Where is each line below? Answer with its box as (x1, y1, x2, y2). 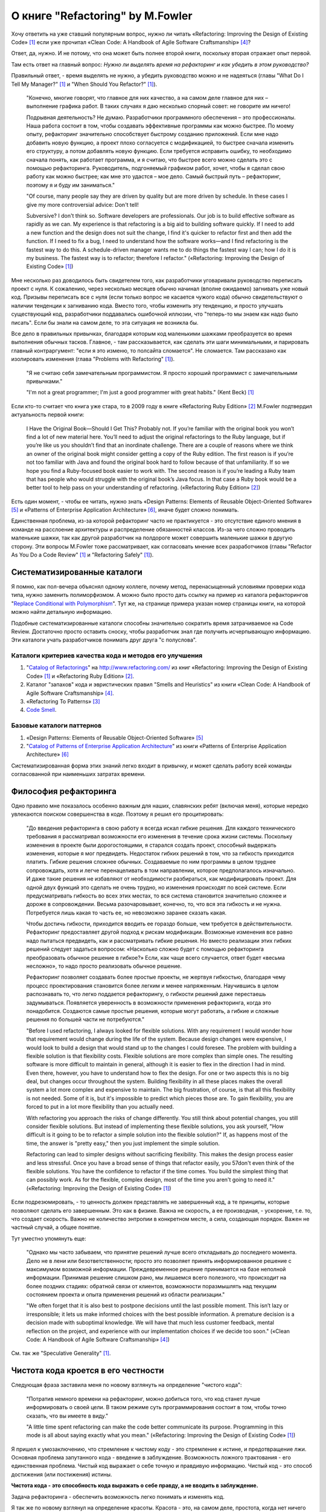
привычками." (26, 378, 63, 385)
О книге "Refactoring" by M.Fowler (11, 9, 193, 22)
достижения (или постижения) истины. (11, 1470, 112, 1478)
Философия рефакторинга (11, 786, 117, 797)
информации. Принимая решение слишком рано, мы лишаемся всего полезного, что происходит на (26, 1274, 287, 1282)
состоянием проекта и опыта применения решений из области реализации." (26, 1291, 225, 1299)
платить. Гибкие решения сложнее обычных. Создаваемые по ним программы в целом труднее (26, 858, 276, 865)
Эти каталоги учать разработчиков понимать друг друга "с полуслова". (11, 636, 197, 644)
